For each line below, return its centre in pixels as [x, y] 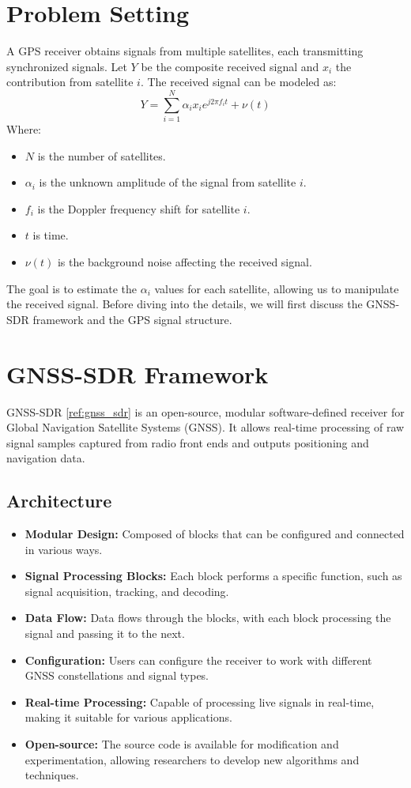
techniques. [52, 775]
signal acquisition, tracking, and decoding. [127, 591]
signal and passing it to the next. [105, 633]
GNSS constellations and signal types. [117, 675]
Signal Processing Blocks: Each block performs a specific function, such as [213, 576]
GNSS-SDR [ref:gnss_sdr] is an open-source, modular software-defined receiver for [205, 411]
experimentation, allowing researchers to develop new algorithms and [192, 759]
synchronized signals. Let [67, 66]
